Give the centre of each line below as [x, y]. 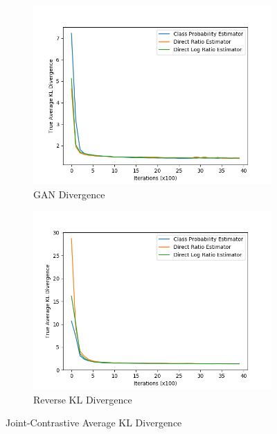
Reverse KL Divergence [83, 399]
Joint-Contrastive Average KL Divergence [94, 423]
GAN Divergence [69, 194]
